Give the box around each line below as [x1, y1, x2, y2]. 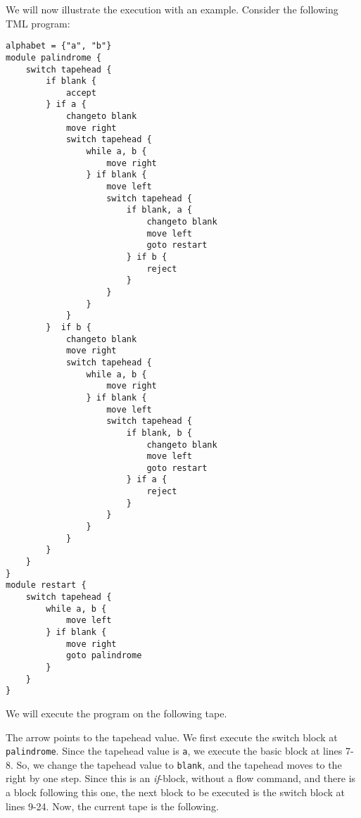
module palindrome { [6, 52, 102, 63]
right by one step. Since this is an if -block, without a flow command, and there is [6, 771, 356, 786]
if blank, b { [126, 427, 192, 438]
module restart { [6, 580, 87, 591]
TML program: [6, 15, 70, 30]
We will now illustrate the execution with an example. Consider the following [6, 2, 338, 16]
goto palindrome [65, 650, 142, 661]
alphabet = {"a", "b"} [6, 41, 112, 51]
